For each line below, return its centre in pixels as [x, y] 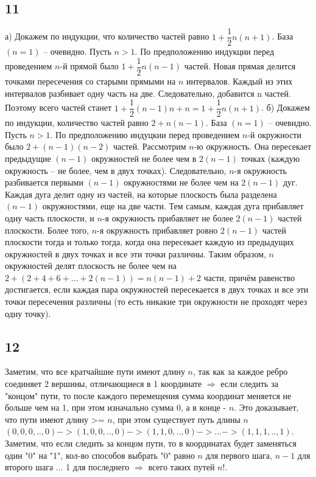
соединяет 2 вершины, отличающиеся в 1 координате [104, 384]
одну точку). [28, 313]
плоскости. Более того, [47, 230]
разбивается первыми [44, 182]
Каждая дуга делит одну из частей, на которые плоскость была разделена [141, 194]
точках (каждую [270, 158]
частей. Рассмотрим [149, 146]
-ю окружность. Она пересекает [253, 146]
